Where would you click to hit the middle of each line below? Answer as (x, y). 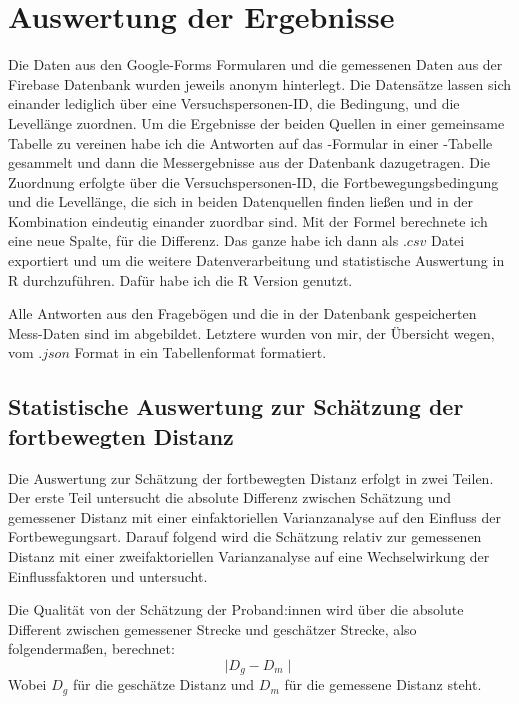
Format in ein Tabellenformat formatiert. (200, 352)
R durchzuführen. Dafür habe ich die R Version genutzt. (180, 279)
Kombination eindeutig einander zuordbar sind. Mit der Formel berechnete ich (248, 220)
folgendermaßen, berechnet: (91, 648)
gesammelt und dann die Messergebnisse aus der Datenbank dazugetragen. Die (249, 162)
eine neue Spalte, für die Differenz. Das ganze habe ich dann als (203, 240)
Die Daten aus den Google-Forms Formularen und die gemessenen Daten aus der (255, 64)
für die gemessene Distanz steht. (383, 684)
